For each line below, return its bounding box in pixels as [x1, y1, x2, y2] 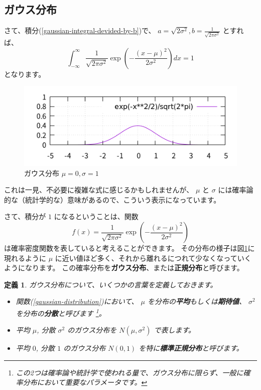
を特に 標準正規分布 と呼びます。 [139, 343, 243, 353]
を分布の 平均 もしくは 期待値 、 [148, 296, 246, 307]
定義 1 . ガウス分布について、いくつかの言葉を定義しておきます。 [4, 279, 217, 289]
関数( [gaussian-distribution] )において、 [16, 296, 139, 307]
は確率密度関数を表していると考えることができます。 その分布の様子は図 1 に [4, 243, 255, 253]
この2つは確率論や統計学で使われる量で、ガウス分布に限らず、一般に [16, 367, 243, 377]
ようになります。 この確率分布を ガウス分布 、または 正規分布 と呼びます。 [4, 262, 244, 273]
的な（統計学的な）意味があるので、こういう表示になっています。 [4, 194, 221, 205]
